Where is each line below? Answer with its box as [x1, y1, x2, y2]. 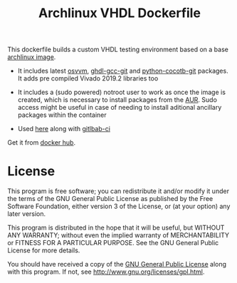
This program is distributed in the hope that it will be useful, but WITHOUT [7, 223, 225, 232]
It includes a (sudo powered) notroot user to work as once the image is [17, 88, 226, 97]
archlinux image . [7, 53, 56, 61]
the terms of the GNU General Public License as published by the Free [7, 195, 214, 203]
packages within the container [17, 110, 107, 119]
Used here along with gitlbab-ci [17, 125, 110, 133]
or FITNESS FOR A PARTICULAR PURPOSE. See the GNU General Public [7, 239, 219, 247]
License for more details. [7, 246, 80, 254]
